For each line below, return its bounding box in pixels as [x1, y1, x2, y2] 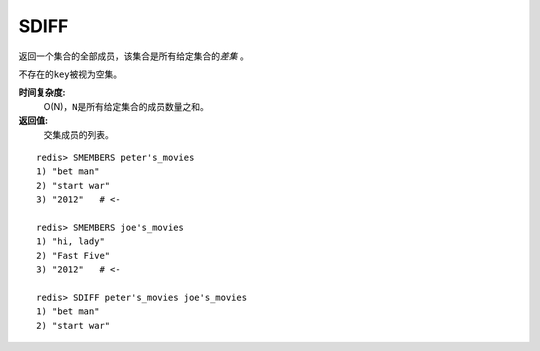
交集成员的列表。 [43, 128, 114, 140]
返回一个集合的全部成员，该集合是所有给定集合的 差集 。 [18, 50, 249, 62]
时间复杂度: [18, 86, 66, 99]
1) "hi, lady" [36, 236, 105, 247]
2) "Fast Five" [36, 250, 111, 261]
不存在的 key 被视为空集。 [18, 68, 123, 80]
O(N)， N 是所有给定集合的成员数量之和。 [43, 100, 209, 112]
